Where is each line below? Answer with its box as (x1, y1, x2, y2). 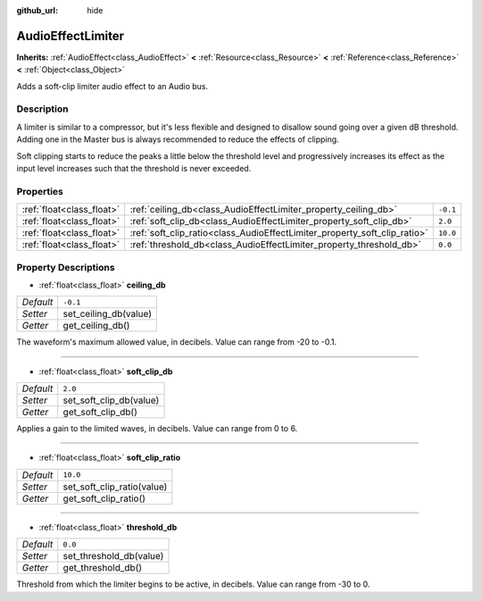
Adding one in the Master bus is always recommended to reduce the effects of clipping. (16, 134, 339, 145)
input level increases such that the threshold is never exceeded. (16, 163, 252, 173)
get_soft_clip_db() (62, 406, 137, 419)
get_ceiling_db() (62, 320, 130, 332)
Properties (16, 185, 64, 197)
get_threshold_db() (62, 562, 143, 574)
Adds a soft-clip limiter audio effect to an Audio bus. (16, 80, 209, 91)
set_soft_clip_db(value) (62, 394, 160, 406)
